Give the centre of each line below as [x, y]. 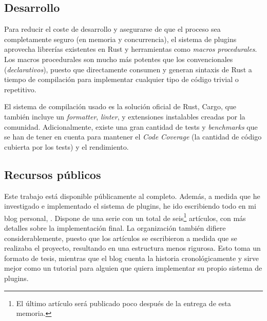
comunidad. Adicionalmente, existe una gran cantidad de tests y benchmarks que [131, 126]
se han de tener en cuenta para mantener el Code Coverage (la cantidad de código [133, 137]
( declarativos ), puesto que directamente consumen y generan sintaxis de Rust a [128, 69]
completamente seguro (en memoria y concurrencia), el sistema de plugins [120, 39]
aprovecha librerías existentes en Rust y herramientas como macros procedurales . [131, 49]
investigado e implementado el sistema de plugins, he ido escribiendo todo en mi [130, 206]
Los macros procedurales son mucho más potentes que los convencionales [119, 59]
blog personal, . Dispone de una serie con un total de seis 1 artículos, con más [125, 217]
